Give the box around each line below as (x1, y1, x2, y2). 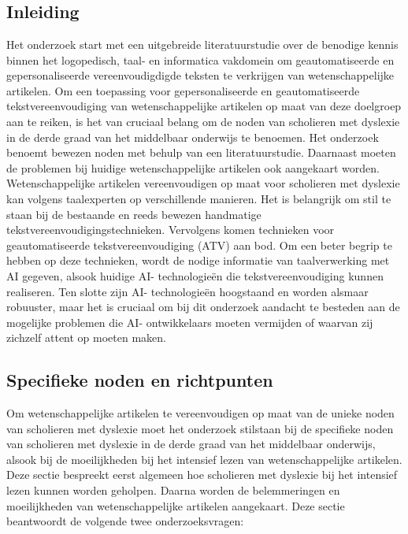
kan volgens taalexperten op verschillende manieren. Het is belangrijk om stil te (6, 190, 391, 206)
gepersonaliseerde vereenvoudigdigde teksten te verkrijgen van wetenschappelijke (6, 67, 395, 83)
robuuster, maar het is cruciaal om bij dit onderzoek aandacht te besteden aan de (6, 299, 400, 315)
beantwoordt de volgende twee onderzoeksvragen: (6, 513, 244, 529)
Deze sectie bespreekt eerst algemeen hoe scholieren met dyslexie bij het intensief (6, 466, 398, 483)
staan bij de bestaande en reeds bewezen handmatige (6, 206, 261, 222)
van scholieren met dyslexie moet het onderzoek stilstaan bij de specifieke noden (6, 420, 394, 436)
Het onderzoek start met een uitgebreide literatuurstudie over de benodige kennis (6, 36, 399, 52)
